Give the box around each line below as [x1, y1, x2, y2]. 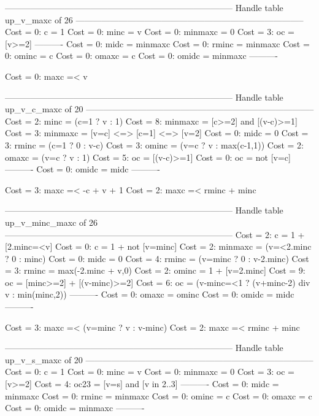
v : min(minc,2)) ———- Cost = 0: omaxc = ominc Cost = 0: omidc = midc [5, 288, 294, 301]
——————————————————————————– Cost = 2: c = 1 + [5, 228, 305, 241]
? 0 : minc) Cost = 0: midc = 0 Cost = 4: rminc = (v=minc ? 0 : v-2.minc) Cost [5, 252, 309, 264]
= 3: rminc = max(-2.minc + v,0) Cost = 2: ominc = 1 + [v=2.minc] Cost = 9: [5, 264, 306, 277]
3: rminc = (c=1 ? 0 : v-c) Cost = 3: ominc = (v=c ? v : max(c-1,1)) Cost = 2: [5, 138, 304, 151]
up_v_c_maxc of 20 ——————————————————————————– [5, 102, 314, 115]
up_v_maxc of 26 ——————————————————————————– [5, 13, 304, 26]
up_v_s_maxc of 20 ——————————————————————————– [5, 353, 313, 366]
